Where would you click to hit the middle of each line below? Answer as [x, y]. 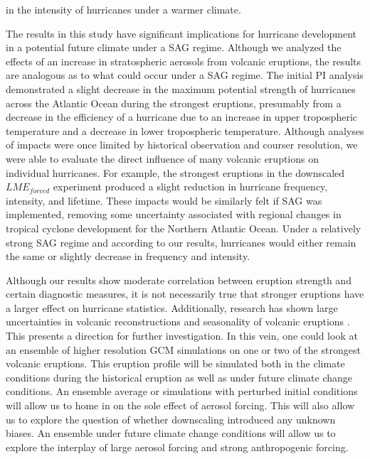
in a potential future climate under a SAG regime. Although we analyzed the [174, 47]
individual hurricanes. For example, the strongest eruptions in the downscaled [175, 172]
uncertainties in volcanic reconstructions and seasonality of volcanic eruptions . [178, 322]
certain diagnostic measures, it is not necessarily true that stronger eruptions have [185, 294]
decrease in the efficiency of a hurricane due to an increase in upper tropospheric [181, 117]
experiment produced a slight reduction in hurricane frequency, [190, 187]
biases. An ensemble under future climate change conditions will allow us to [171, 433]
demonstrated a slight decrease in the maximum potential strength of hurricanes [181, 88]
